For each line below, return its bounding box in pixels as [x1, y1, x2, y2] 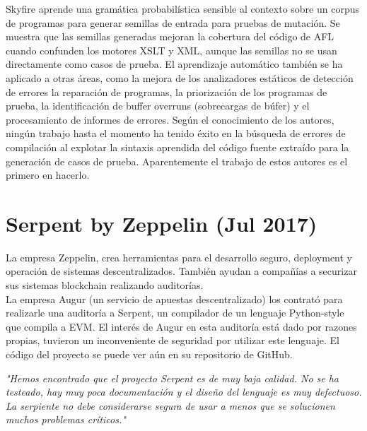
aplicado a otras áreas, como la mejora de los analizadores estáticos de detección [6, 70, 354, 85]
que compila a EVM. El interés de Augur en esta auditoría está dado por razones [6, 319, 357, 333]
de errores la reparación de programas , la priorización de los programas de [6, 84, 327, 99]
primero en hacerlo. [6, 167, 90, 182]
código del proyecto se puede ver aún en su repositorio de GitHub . [6, 347, 293, 361]
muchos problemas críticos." [6, 412, 126, 427]
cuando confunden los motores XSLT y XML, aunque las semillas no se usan [6, 42, 337, 57]
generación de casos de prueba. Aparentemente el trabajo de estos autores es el [6, 153, 348, 168]
